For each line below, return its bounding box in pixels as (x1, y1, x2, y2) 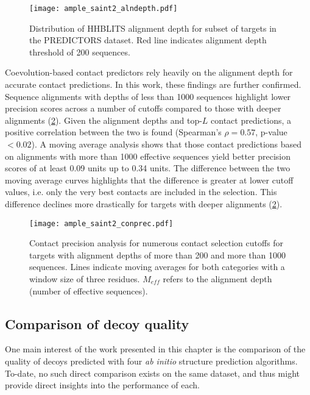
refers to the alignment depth (163, 272, 272, 285)
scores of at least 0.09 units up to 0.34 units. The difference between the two (5, 162, 291, 174)
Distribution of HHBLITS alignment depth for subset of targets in (29, 21, 277, 34)
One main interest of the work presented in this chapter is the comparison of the (5, 343, 306, 355)
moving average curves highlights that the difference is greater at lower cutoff (5, 173, 294, 186)
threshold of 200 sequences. (29, 45, 130, 58)
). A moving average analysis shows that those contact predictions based (31, 138, 302, 150)
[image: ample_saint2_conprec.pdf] (29, 219, 174, 228)
